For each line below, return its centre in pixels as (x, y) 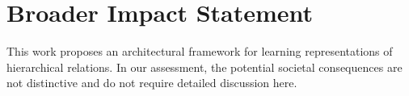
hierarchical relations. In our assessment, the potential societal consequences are (204, 67)
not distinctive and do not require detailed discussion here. (152, 83)
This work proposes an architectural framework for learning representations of (200, 51)
